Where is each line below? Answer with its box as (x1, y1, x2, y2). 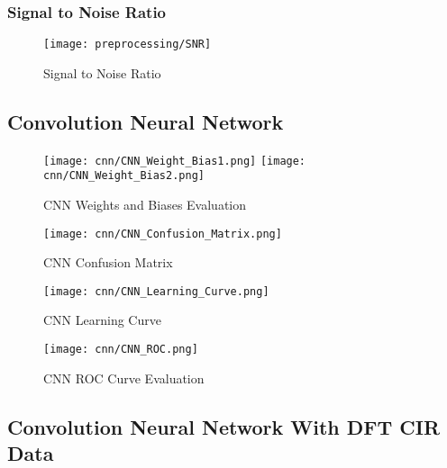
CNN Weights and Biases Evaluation (43, 194, 247, 213)
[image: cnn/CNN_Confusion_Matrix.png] (43, 227, 282, 240)
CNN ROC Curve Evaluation (43, 368, 205, 387)
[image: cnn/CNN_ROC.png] (43, 343, 198, 356)
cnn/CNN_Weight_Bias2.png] (43, 169, 205, 183)
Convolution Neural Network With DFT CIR (7, 412, 441, 440)
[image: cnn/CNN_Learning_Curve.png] (43, 284, 269, 298)
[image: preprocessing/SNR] (43, 38, 212, 51)
